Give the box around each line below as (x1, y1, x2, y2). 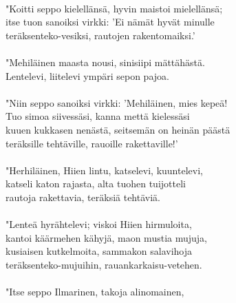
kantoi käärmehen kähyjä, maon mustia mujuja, (6, 230, 207, 244)
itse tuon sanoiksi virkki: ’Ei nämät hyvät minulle (6, 14, 215, 29)
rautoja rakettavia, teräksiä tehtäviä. (6, 189, 160, 204)
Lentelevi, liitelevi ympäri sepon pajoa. (6, 68, 169, 83)
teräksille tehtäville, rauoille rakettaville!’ (6, 136, 178, 150)
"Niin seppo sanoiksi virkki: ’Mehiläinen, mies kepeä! (6, 95, 228, 109)
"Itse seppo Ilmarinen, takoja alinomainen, (6, 284, 184, 299)
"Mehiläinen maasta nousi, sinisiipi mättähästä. (6, 54, 205, 69)
